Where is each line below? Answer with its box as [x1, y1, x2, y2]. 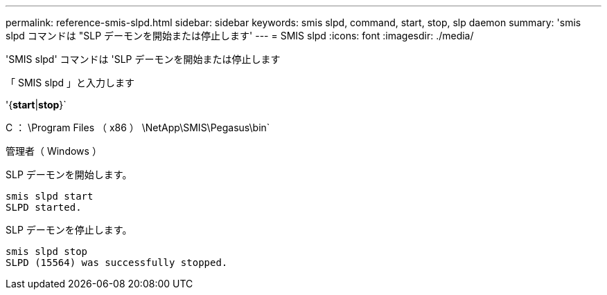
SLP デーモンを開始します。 [6, 169, 132, 180]
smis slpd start [6, 191, 94, 202]
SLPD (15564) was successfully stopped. [6, 257, 228, 268]
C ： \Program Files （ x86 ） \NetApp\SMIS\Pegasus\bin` [6, 122, 270, 133]
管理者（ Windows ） [6, 145, 102, 157]
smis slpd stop [6, 246, 88, 257]
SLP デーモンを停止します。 [6, 224, 132, 236]
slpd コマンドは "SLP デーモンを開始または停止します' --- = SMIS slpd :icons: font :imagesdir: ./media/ [6, 30, 474, 41]
